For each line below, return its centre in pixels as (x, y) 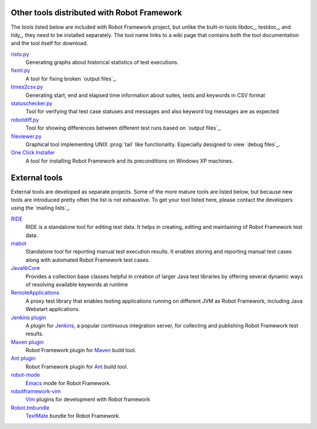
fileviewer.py (26, 136)
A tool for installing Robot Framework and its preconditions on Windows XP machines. (129, 161)
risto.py (20, 54)
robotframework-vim (36, 391)
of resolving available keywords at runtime (77, 284)
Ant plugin (23, 359)
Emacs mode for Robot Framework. (68, 383)
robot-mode (26, 375)
